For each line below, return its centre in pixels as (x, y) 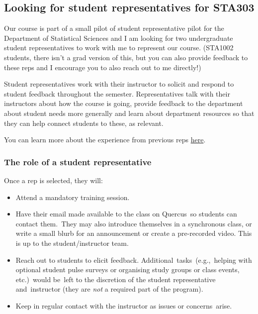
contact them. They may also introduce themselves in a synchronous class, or (134, 223)
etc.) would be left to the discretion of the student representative (116, 279)
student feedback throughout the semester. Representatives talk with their (117, 93)
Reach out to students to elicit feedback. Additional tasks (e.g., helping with (134, 260)
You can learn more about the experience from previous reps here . (105, 140)
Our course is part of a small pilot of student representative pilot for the (114, 28)
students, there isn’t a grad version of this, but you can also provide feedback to (126, 57)
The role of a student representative (78, 161)
